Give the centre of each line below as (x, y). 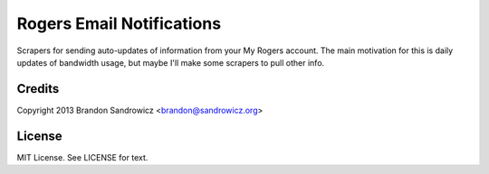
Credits (38, 89)
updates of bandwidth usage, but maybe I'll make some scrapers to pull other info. (171, 62)
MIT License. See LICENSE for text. (82, 157)
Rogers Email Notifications (119, 23)
